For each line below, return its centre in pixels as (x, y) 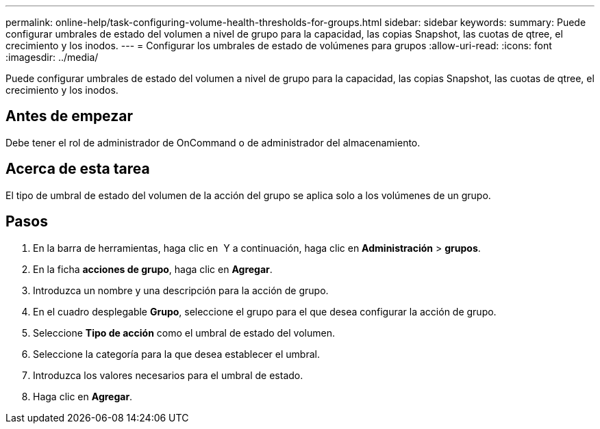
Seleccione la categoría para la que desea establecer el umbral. (176, 354)
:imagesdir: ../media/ (52, 57)
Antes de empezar (69, 116)
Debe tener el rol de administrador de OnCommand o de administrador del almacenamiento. (213, 142)
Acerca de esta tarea (78, 169)
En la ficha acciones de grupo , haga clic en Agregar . (153, 269)
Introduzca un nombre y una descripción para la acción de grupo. (181, 290)
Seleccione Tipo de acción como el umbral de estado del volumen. (184, 333)
